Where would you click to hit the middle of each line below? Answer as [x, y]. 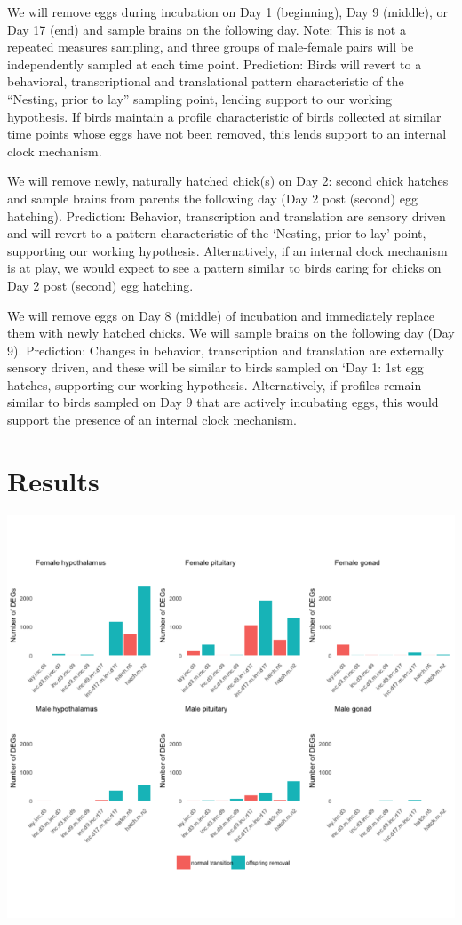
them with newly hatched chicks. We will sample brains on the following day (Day [231, 333]
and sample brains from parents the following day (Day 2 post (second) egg [212, 198]
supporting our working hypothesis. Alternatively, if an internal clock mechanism [227, 250]
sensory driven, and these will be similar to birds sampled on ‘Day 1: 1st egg [215, 367]
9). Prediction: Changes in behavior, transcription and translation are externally [226, 350]
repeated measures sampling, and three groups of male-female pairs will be [211, 47]
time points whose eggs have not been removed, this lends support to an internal [227, 134]
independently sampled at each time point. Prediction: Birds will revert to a [215, 64]
